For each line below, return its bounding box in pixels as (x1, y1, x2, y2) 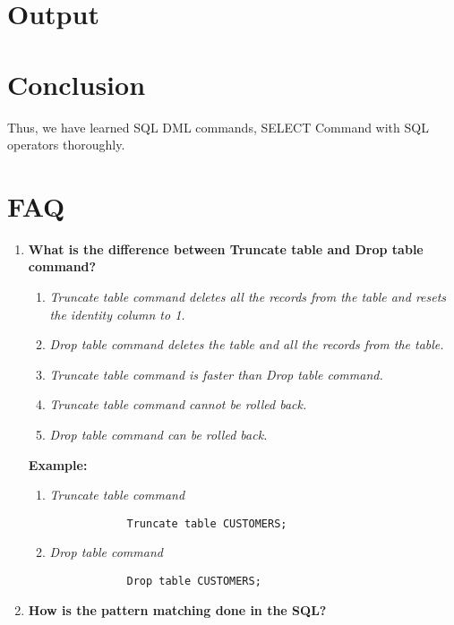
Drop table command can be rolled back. (49, 424, 268, 443)
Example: (28, 455, 88, 474)
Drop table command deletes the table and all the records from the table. (49, 335, 444, 354)
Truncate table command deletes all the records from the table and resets (49, 287, 447, 305)
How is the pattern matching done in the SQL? (28, 600, 327, 619)
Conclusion (7, 65, 146, 102)
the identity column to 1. (49, 304, 185, 323)
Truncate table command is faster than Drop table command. (49, 364, 383, 383)
